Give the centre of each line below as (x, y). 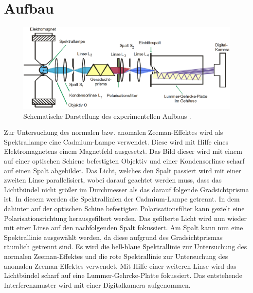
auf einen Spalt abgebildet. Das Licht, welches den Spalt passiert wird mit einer (123, 170)
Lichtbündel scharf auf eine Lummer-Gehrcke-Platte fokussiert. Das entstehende (123, 275)
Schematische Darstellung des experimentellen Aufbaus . (107, 116)
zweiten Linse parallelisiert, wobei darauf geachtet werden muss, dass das (113, 180)
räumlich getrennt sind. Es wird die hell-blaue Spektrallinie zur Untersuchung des (126, 247)
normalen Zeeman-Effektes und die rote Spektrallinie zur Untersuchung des (116, 256)
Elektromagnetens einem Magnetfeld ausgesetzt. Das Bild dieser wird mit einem (123, 151)
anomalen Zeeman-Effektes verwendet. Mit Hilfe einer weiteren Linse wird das (120, 266)
